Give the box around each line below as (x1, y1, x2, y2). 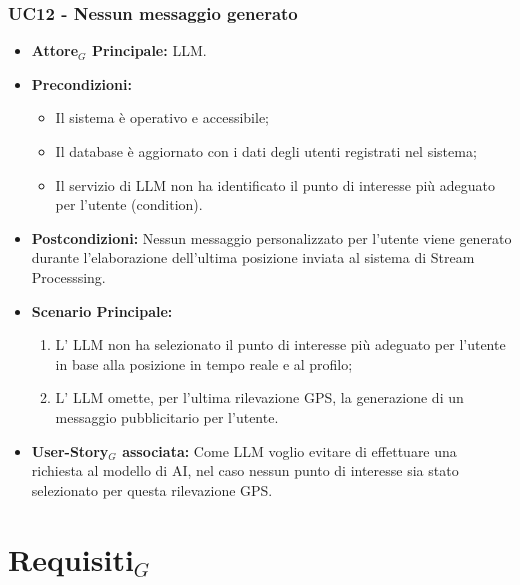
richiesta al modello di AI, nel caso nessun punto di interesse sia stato (31, 460, 459, 481)
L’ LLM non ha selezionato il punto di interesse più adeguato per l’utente (55, 334, 506, 355)
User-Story (31, 440, 109, 461)
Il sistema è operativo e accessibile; (55, 107, 269, 128)
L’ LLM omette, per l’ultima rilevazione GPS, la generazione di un (55, 387, 464, 408)
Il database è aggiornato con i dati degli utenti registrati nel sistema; (55, 141, 477, 161)
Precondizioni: (31, 73, 132, 94)
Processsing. (31, 266, 106, 287)
